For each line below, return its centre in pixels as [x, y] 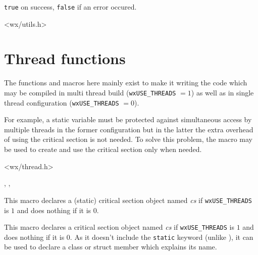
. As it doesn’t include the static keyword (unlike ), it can [162, 237]
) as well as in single [222, 92]
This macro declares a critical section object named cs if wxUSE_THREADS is [119, 227]
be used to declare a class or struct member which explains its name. [111, 247]
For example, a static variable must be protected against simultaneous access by [128, 119]
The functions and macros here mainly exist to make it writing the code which [126, 83]
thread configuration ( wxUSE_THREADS [62, 102]
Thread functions [65, 58]
